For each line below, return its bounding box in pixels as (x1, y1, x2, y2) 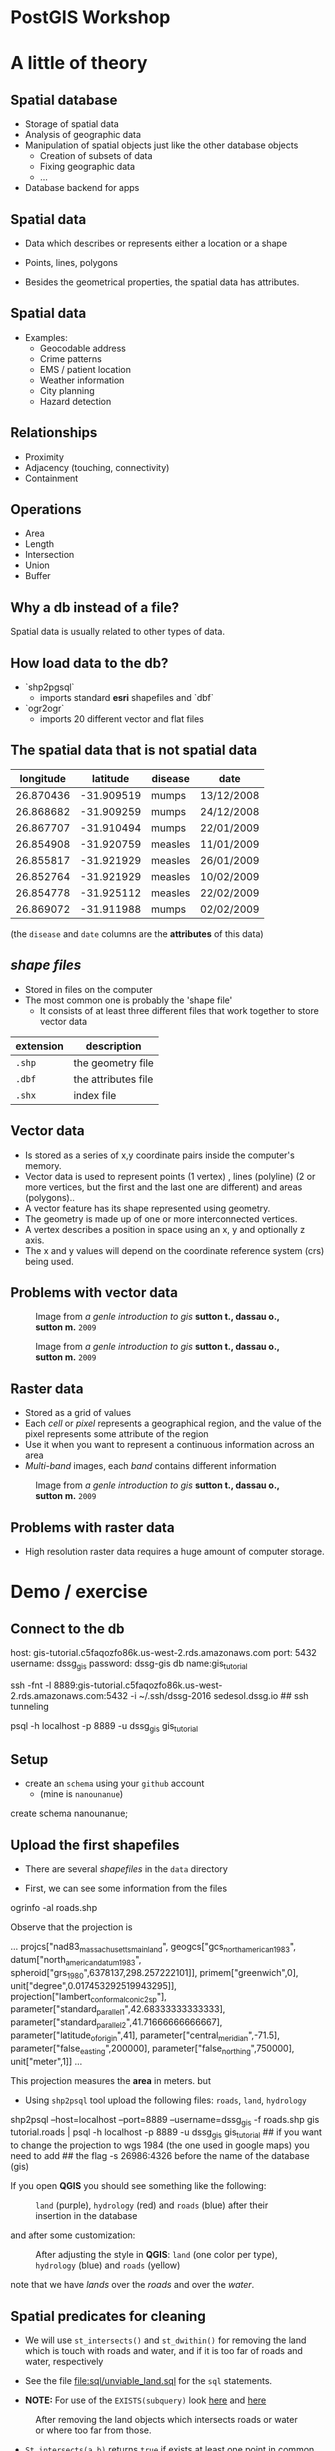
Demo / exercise (10, 1581, 148, 1603)
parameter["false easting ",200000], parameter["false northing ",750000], (10, 2042, 295, 2056)
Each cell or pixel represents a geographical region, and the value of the (24, 1417, 322, 1430)
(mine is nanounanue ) (39, 1788, 124, 1800)
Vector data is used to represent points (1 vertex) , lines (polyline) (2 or (24, 1170, 316, 1182)
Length (24, 538, 55, 550)
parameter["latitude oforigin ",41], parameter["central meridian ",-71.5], (10, 2029, 280, 2043)
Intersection (24, 549, 75, 561)
